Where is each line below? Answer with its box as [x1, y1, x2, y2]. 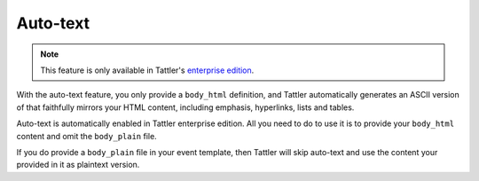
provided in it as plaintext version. [16, 160, 140, 170]
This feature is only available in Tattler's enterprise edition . [40, 65, 255, 75]
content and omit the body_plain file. [16, 130, 157, 141]
